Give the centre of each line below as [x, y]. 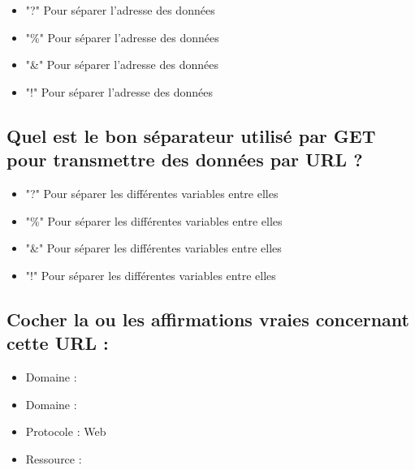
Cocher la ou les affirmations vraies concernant [208, 319]
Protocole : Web [66, 431]
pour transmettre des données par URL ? [185, 160]
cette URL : [58, 343]
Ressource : [54, 458]
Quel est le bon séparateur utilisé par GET [191, 135]
